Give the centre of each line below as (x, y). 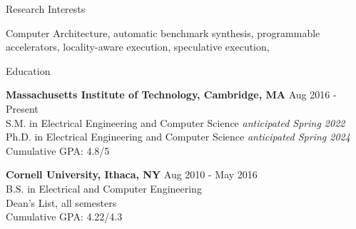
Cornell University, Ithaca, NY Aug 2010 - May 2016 (132, 174)
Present (22, 108)
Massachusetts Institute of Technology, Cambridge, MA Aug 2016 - (171, 95)
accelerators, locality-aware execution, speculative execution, (138, 47)
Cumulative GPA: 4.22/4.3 (64, 217)
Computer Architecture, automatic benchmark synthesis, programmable (163, 32)
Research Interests (46, 9)
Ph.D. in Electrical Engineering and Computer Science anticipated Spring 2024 (178, 137)
